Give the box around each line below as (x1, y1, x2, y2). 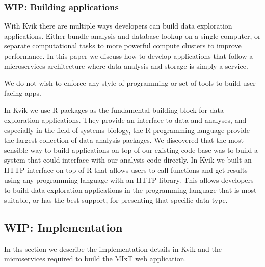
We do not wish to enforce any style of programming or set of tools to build (4, 77, 241, 88)
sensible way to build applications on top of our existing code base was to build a (4, 144, 258, 155)
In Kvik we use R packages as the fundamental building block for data (4, 104, 224, 115)
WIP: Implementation (4, 219, 123, 235)
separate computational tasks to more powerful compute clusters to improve (4, 40, 242, 51)
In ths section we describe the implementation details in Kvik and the (4, 243, 222, 254)
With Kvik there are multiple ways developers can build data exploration (4, 20, 232, 31)
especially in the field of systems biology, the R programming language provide (4, 124, 250, 135)
